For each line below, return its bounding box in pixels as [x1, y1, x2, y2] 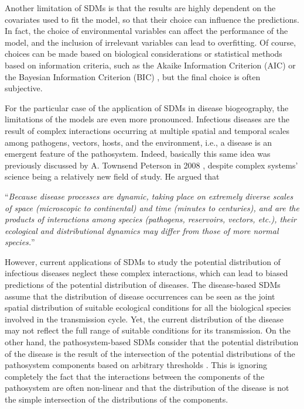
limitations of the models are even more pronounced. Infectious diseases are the [5, 113, 289, 125]
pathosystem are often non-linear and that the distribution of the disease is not [5, 381, 289, 394]
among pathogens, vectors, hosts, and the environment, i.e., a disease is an [5, 136, 272, 148]
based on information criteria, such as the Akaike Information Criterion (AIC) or [5, 59, 296, 71]
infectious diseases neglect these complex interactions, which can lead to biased [5, 267, 288, 279]
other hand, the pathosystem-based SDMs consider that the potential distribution [5, 336, 299, 348]
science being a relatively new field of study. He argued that [5, 170, 220, 183]
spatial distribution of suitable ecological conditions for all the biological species [5, 301, 291, 314]
